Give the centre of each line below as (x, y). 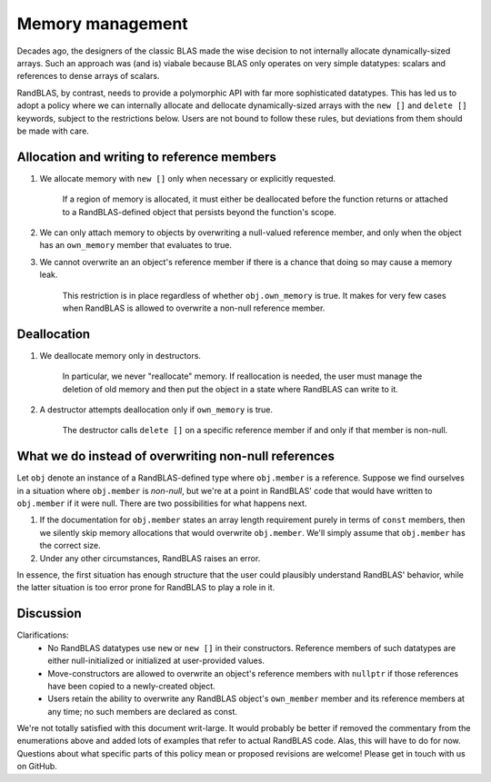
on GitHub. (37, 767)
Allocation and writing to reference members (147, 157)
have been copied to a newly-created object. (131, 686)
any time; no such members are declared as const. (143, 711)
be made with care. (53, 131)
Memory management (102, 24)
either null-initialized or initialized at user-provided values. (156, 661)
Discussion (49, 614)
